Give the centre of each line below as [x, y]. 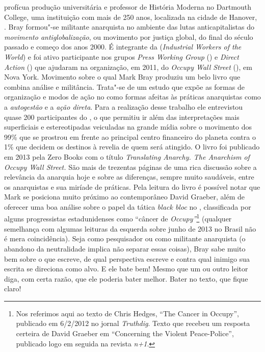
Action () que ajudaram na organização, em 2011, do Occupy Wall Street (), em [128, 67]
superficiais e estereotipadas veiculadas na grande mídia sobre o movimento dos [128, 127]
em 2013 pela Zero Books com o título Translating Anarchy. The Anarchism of [127, 156]
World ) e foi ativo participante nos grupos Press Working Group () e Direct [122, 56]
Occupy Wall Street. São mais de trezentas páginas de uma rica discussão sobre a [130, 167]
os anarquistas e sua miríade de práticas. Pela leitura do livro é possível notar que [132, 186]
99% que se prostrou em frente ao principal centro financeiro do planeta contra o [130, 136]
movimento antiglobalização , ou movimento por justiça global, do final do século [129, 36]
